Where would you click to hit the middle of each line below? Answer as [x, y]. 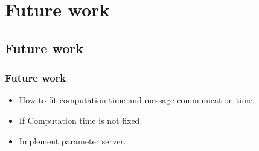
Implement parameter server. [72, 140]
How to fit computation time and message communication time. [137, 100]
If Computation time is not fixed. [81, 120]
